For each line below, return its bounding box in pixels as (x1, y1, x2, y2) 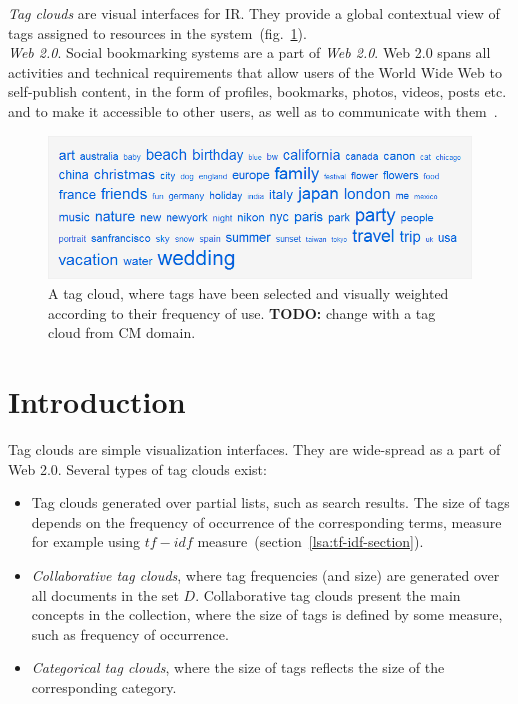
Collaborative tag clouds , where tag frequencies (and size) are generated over (31, 564, 500, 585)
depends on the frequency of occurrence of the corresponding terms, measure (31, 511, 502, 532)
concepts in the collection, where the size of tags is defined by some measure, (31, 604, 503, 625)
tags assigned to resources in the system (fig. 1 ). (8, 22, 307, 43)
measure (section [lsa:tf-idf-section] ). (197, 531, 424, 552)
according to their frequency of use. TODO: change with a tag (48, 302, 436, 323)
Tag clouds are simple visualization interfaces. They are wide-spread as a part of (8, 438, 501, 459)
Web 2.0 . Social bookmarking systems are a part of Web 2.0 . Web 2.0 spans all (8, 42, 491, 63)
